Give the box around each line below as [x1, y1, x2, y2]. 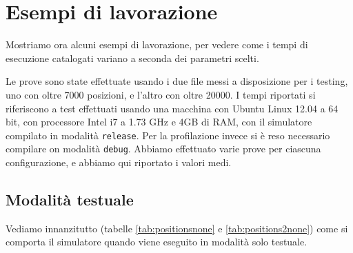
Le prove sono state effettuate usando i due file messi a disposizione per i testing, [6, 74, 348, 88]
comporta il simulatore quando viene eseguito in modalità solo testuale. [6, 234, 307, 249]
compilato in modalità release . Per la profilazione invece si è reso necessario [6, 128, 330, 142]
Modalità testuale [6, 188, 134, 210]
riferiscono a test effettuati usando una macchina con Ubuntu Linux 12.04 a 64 [6, 101, 339, 115]
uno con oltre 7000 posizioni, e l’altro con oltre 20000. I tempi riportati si [6, 87, 316, 101]
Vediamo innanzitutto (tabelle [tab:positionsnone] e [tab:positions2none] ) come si [6, 221, 348, 235]
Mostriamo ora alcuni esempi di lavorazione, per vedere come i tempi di [6, 37, 308, 52]
